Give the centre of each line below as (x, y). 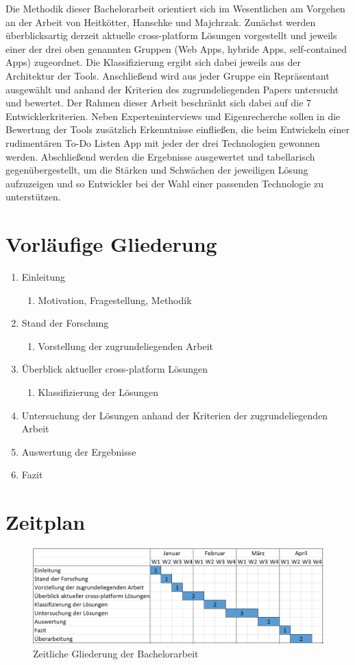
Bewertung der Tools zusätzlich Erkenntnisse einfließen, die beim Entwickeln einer (177, 129)
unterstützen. (33, 197)
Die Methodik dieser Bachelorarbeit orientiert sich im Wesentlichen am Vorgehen (175, 8)
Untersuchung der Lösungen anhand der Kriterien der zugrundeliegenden (175, 415)
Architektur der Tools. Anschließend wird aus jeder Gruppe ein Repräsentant (168, 75)
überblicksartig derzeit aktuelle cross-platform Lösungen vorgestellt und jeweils (171, 35)
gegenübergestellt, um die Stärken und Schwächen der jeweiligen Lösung (157, 170)
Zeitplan (46, 522)
